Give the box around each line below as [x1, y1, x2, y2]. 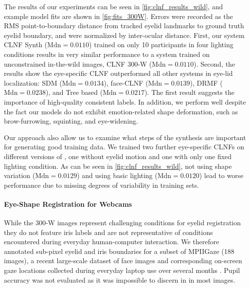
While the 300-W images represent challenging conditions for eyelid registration [4, 217, 241, 228]
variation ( [4, 170, 36, 180]
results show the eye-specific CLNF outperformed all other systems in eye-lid [4, 68, 233, 78]
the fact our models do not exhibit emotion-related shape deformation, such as [4, 106, 238, 116]
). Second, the [194, 58, 235, 69]
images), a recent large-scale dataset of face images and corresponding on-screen [4, 255, 242, 266]
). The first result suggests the [144, 87, 234, 97]
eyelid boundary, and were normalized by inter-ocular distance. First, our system [4, 30, 245, 40]
